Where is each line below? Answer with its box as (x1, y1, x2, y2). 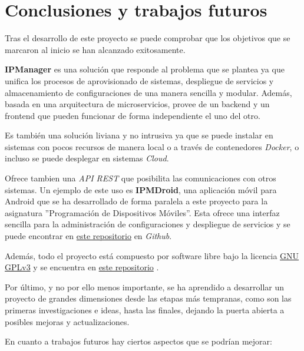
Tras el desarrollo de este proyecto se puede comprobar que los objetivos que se (5, 32, 290, 44)
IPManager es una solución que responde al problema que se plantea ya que (5, 63, 285, 75)
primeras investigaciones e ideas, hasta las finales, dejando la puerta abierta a (5, 304, 285, 316)
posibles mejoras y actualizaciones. (5, 315, 130, 327)
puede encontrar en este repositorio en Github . (5, 230, 172, 242)
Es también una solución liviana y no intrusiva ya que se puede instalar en (5, 129, 273, 141)
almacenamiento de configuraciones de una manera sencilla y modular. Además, (5, 86, 292, 98)
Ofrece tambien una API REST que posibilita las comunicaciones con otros (5, 172, 276, 184)
